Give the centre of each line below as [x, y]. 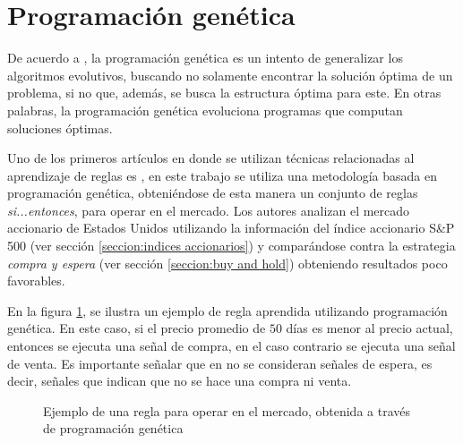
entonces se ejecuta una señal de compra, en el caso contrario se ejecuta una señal [231, 346]
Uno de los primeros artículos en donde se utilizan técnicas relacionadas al [211, 158]
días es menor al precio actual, [369, 328]
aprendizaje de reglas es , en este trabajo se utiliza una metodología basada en [222, 175]
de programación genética [113, 428]
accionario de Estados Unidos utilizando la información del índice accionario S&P [231, 228]
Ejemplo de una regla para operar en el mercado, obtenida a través [227, 410]
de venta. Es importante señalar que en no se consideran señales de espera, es [220, 363]
